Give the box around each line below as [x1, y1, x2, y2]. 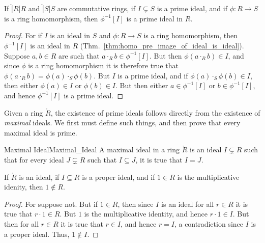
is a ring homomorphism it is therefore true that [28, 60, 179, 71]
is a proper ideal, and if [82, 171, 155, 182]
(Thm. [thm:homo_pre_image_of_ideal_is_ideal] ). [80, 40, 244, 50]
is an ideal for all [161, 198, 214, 209]
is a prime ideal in [126, 13, 183, 23]
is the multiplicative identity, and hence [84, 208, 208, 219]
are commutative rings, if [57, 3, 136, 14]
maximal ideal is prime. [4, 127, 77, 138]
